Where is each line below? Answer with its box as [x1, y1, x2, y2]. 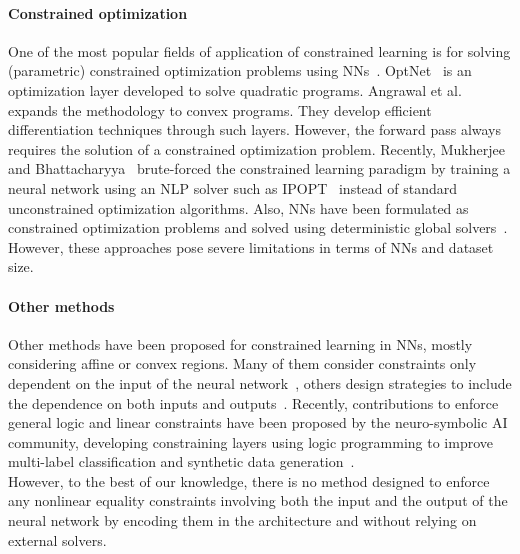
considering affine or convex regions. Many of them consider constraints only [8, 353, 477, 374]
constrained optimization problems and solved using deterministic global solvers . [8, 217, 508, 238]
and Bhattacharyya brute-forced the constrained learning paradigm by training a [8, 158, 511, 179]
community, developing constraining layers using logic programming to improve [8, 431, 493, 452]
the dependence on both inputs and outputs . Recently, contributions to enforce [8, 392, 499, 413]
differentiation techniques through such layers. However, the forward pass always [8, 119, 502, 140]
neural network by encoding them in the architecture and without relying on [8, 510, 477, 531]
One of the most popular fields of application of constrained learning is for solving [8, 40, 511, 61]
